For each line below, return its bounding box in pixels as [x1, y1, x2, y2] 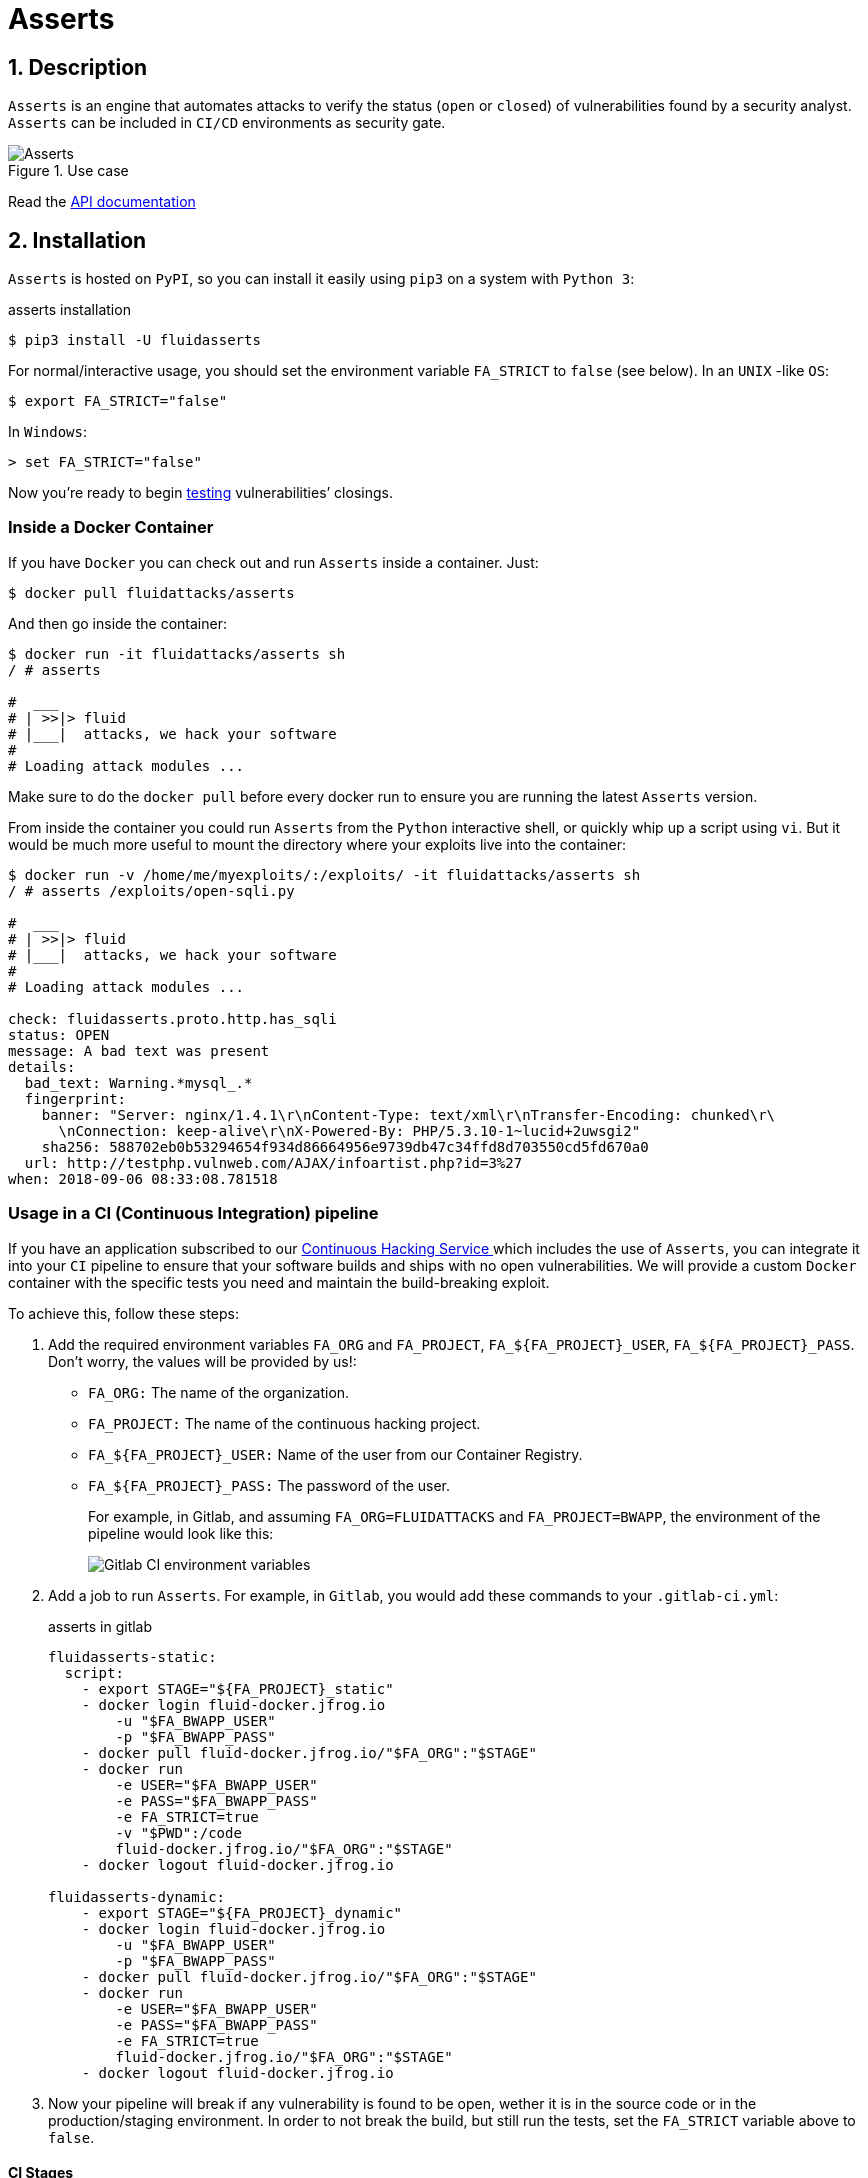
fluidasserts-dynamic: [48, 1888, 226, 1905]
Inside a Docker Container [8, 517, 214, 538]
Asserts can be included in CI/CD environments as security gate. [8, 114, 446, 132]
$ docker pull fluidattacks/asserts [8, 584, 295, 601]
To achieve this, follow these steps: [8, 1304, 239, 1322]
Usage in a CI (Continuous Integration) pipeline [8, 1203, 379, 1224]
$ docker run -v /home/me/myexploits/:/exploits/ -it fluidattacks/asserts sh [8, 866, 641, 883]
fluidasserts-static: [48, 1648, 217, 1665]
